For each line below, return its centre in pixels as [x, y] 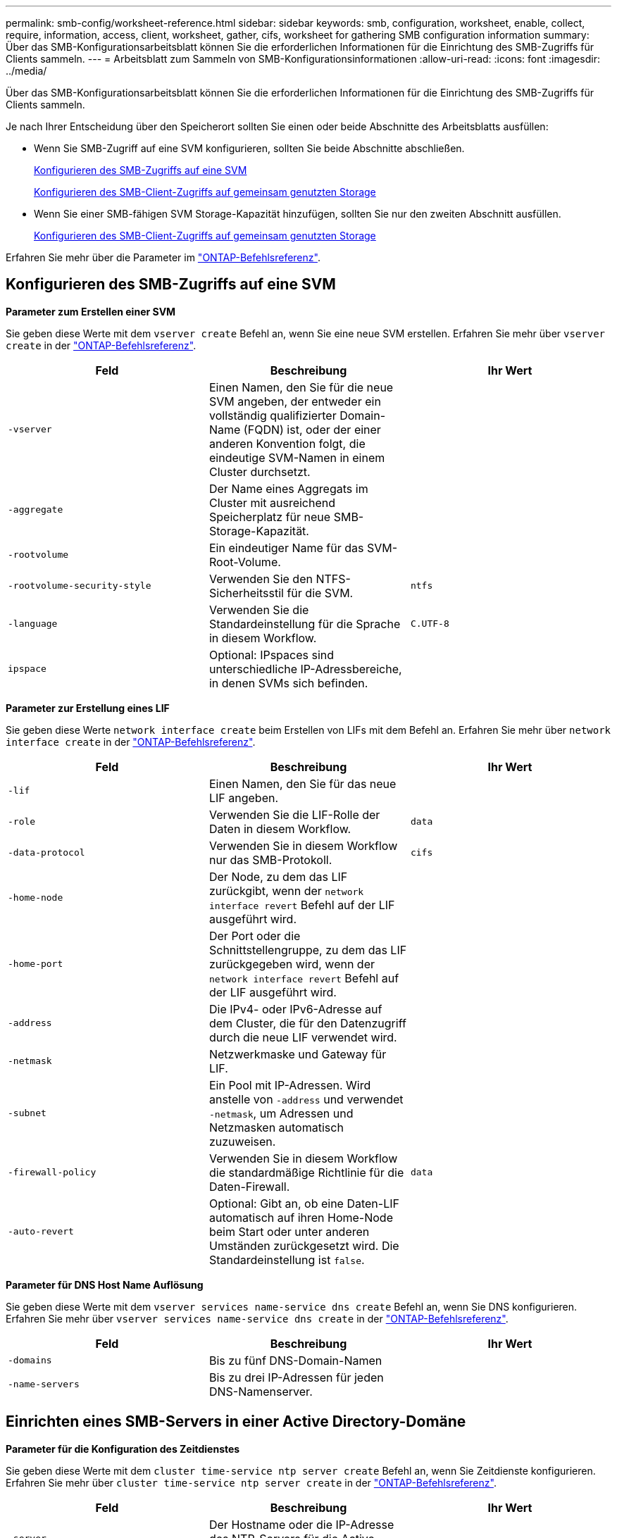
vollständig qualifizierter [273, 415]
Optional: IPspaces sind [272, 655]
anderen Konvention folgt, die [287, 443]
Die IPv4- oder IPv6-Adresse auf [295, 1009]
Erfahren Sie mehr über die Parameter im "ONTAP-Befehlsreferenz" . [163, 257]
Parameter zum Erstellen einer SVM [91, 311]
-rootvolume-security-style [80, 586]
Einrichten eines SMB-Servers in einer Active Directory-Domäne [236, 1422]
